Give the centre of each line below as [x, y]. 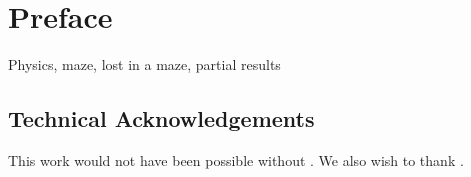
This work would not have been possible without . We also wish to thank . [236, 159]
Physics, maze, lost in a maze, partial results [144, 64]
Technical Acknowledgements [161, 118]
